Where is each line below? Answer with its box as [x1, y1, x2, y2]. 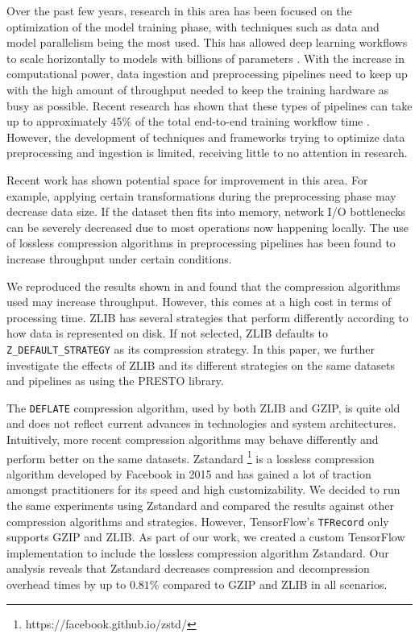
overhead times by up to [6, 576, 127, 593]
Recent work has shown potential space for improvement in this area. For [6, 171, 368, 188]
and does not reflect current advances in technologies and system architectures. [6, 415, 396, 432]
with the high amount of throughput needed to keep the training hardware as [6, 81, 389, 97]
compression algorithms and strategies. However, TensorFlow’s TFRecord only [6, 512, 389, 529]
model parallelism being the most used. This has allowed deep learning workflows [6, 34, 408, 51]
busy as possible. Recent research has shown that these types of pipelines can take [6, 97, 413, 114]
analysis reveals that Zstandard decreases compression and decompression [6, 560, 370, 577]
